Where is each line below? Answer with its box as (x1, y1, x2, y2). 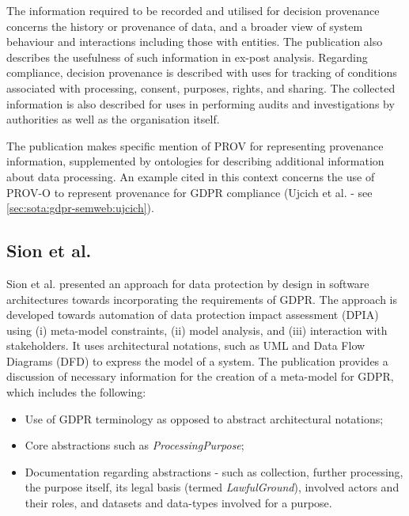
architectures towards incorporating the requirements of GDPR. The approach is (6, 290, 398, 307)
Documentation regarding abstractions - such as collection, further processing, (25, 463, 403, 480)
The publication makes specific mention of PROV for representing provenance (6, 137, 384, 154)
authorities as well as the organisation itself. (6, 111, 220, 127)
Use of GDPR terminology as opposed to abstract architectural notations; (25, 410, 384, 427)
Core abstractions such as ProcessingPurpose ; (25, 437, 244, 453)
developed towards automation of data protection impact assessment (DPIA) (6, 306, 379, 323)
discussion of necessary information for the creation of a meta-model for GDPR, (6, 368, 394, 385)
